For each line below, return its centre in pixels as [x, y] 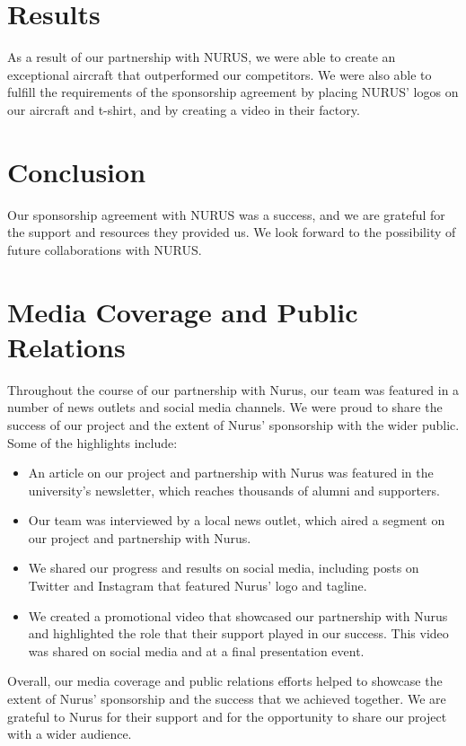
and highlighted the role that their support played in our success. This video [238, 633]
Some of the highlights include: [92, 442]
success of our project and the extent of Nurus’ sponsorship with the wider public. [233, 424]
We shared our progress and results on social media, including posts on [224, 568]
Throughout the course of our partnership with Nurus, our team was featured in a [233, 389]
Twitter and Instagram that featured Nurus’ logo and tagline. [198, 586]
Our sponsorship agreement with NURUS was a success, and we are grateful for [226, 214]
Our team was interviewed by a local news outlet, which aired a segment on [237, 520]
